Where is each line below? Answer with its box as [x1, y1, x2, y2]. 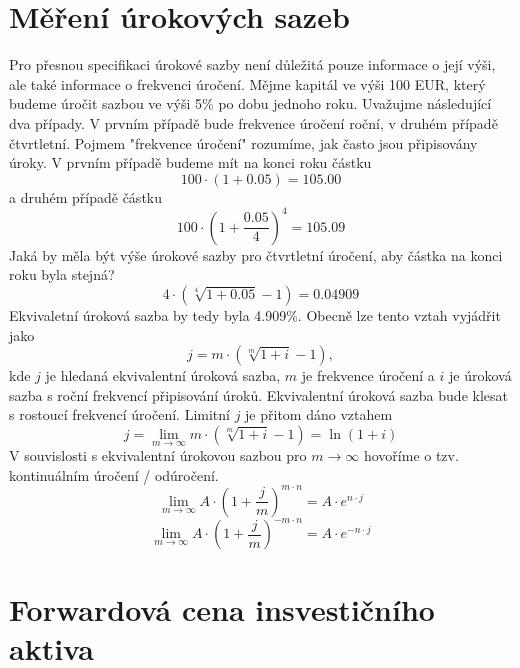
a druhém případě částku [9, 186, 163, 207]
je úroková [449, 365, 512, 386]
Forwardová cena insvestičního [9, 588, 435, 629]
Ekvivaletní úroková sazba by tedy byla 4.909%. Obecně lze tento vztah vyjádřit [9, 304, 501, 325]
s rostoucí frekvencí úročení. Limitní [9, 404, 230, 425]
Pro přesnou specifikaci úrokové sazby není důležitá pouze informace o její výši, [9, 54, 496, 75]
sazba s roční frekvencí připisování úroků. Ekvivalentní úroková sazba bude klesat [9, 384, 508, 405]
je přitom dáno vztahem [245, 404, 393, 425]
